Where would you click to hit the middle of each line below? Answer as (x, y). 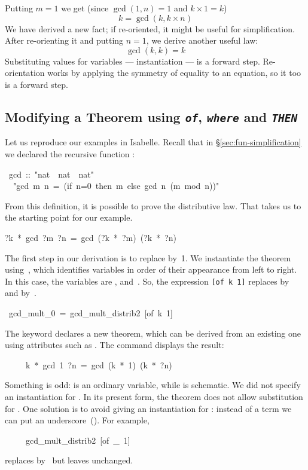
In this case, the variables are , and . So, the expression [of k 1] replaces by (147, 281)
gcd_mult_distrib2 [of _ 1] (78, 440)
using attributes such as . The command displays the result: (115, 345)
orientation (25, 73)
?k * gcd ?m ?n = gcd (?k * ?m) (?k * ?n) (91, 237)
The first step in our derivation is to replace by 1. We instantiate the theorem (148, 257)
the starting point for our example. (69, 217)
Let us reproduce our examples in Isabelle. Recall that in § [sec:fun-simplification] (153, 142)
